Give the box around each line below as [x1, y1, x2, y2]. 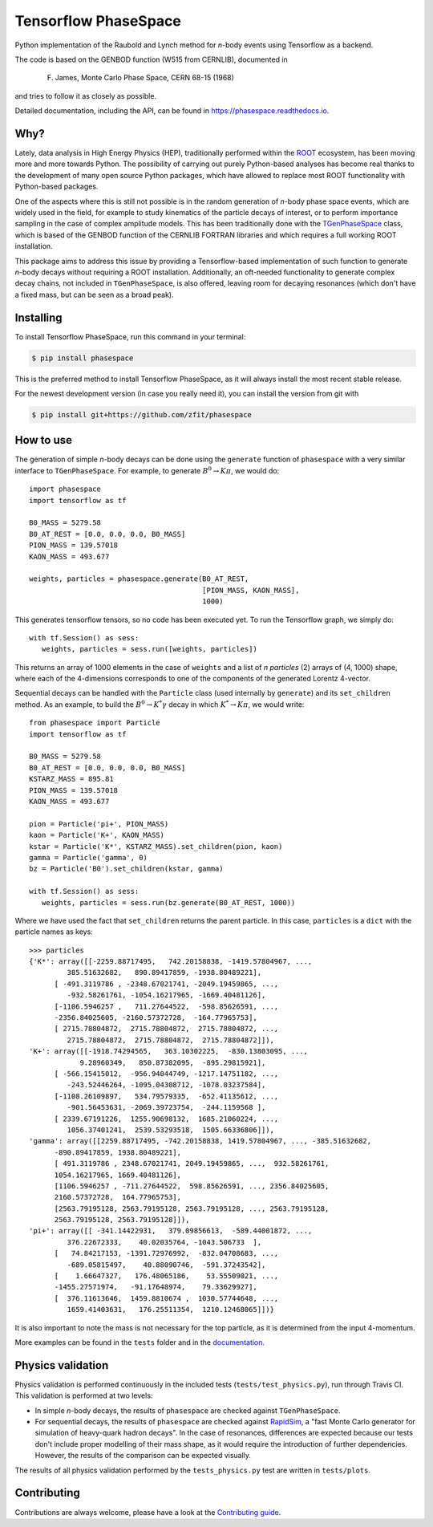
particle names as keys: [14, 927, 94, 936]
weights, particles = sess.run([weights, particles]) [41, 644, 258, 654]
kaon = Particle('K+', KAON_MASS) [29, 831, 164, 840]
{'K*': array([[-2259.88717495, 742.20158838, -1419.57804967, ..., [29, 957, 313, 966]
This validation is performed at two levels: [14, 1391, 153, 1400]
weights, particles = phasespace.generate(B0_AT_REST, [29, 575, 249, 583]
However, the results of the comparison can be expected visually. [34, 1451, 252, 1460]
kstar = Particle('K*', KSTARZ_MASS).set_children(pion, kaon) [29, 842, 283, 851]
